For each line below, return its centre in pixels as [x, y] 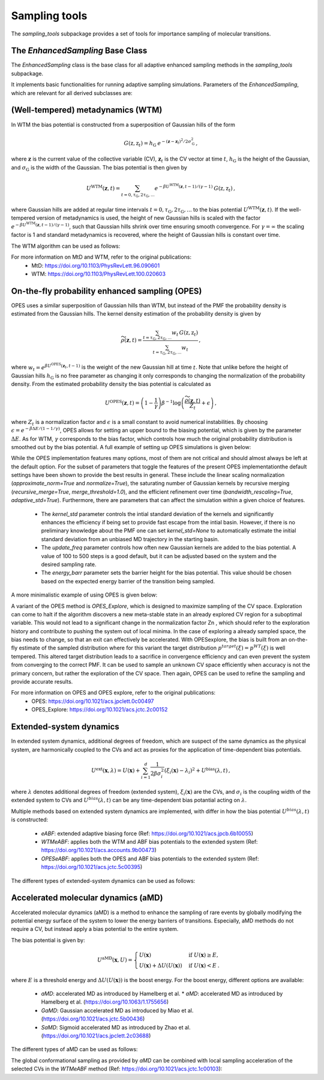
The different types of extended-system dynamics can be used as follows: [103, 880]
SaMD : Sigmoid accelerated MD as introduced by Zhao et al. [116, 1027]
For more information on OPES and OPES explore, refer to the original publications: [113, 693]
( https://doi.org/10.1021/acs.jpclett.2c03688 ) [96, 1036]
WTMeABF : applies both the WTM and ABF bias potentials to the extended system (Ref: [149, 842]
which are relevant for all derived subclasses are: [72, 93]
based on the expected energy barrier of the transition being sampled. [128, 581]
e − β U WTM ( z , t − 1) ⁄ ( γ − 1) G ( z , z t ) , [195, 188]
